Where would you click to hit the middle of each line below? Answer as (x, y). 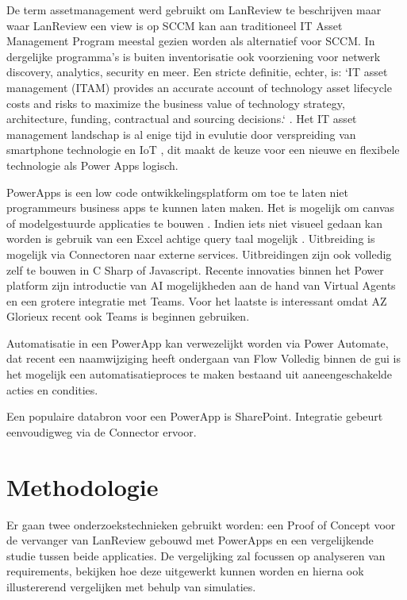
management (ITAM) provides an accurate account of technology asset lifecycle (199, 87)
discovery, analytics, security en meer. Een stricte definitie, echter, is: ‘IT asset (197, 72)
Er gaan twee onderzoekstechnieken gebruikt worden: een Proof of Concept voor (201, 524)
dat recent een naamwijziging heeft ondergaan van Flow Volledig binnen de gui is (203, 358)
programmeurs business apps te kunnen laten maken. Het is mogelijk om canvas (201, 208)
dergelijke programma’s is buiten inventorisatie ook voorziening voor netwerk (194, 56)
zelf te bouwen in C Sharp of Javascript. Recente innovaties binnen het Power (195, 269)
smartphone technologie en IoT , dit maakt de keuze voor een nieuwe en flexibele (203, 150)
